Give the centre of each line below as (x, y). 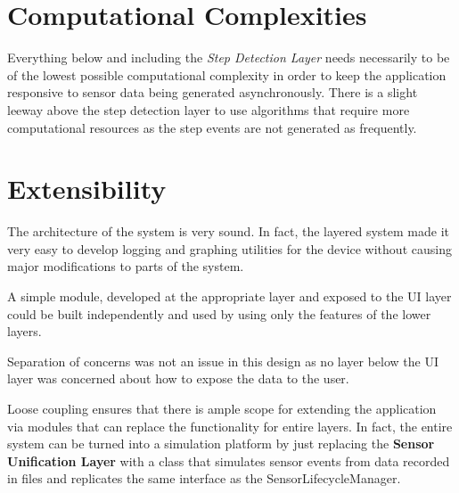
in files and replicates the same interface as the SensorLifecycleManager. (204, 478)
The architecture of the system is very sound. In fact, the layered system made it (228, 231)
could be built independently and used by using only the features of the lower (219, 313)
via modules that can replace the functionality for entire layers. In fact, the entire (230, 426)
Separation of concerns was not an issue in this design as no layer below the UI (223, 361)
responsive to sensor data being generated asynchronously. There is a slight (213, 92)
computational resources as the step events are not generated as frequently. (212, 127)
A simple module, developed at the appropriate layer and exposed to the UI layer (229, 296)
